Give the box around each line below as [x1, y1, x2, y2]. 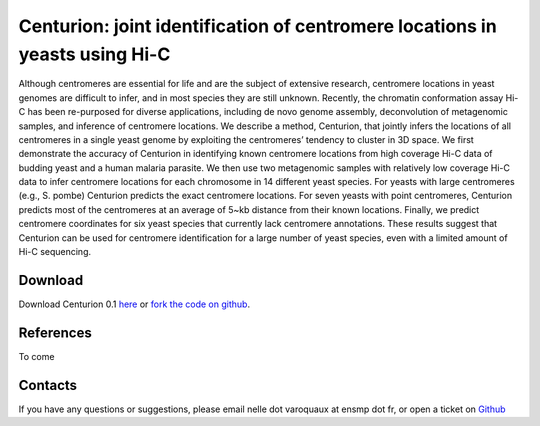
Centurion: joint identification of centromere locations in [18, 15, 497, 37]
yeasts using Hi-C [18, 43, 171, 65]
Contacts [18, 376, 78, 394]
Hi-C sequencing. [18, 246, 92, 258]
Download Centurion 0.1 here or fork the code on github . [18, 298, 250, 310]
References [18, 324, 92, 341]
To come [18, 350, 55, 362]
